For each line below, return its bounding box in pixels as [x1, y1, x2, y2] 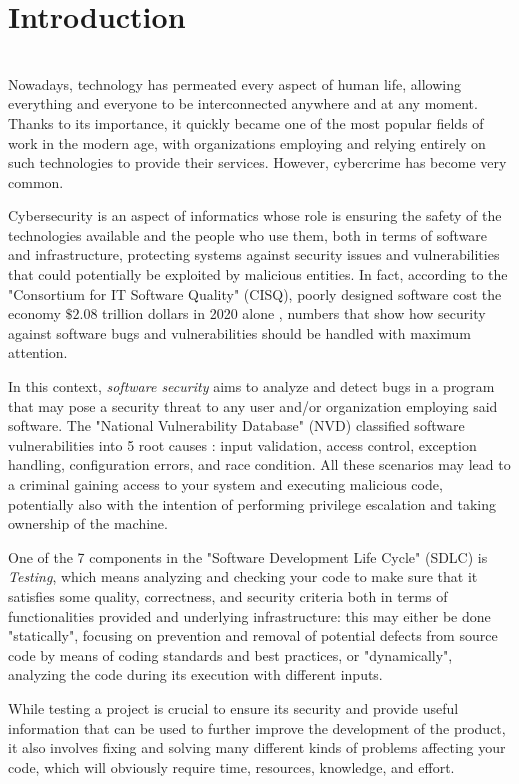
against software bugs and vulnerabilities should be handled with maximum [8, 322, 471, 343]
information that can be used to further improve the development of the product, [8, 717, 506, 738]
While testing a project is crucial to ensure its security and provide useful [8, 697, 459, 718]
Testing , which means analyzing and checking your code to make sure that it [8, 566, 478, 587]
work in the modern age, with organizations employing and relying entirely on [8, 132, 486, 153]
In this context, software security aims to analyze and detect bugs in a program [8, 376, 495, 397]
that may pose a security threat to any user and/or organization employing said [8, 395, 498, 416]
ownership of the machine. [8, 513, 168, 534]
